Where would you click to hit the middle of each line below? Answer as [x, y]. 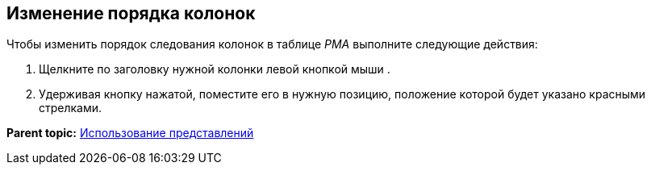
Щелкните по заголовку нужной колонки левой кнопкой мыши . [215, 69]
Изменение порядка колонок [131, 13]
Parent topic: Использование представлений [130, 133]
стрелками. [71, 108]
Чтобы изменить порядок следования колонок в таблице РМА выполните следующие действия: [272, 44]
